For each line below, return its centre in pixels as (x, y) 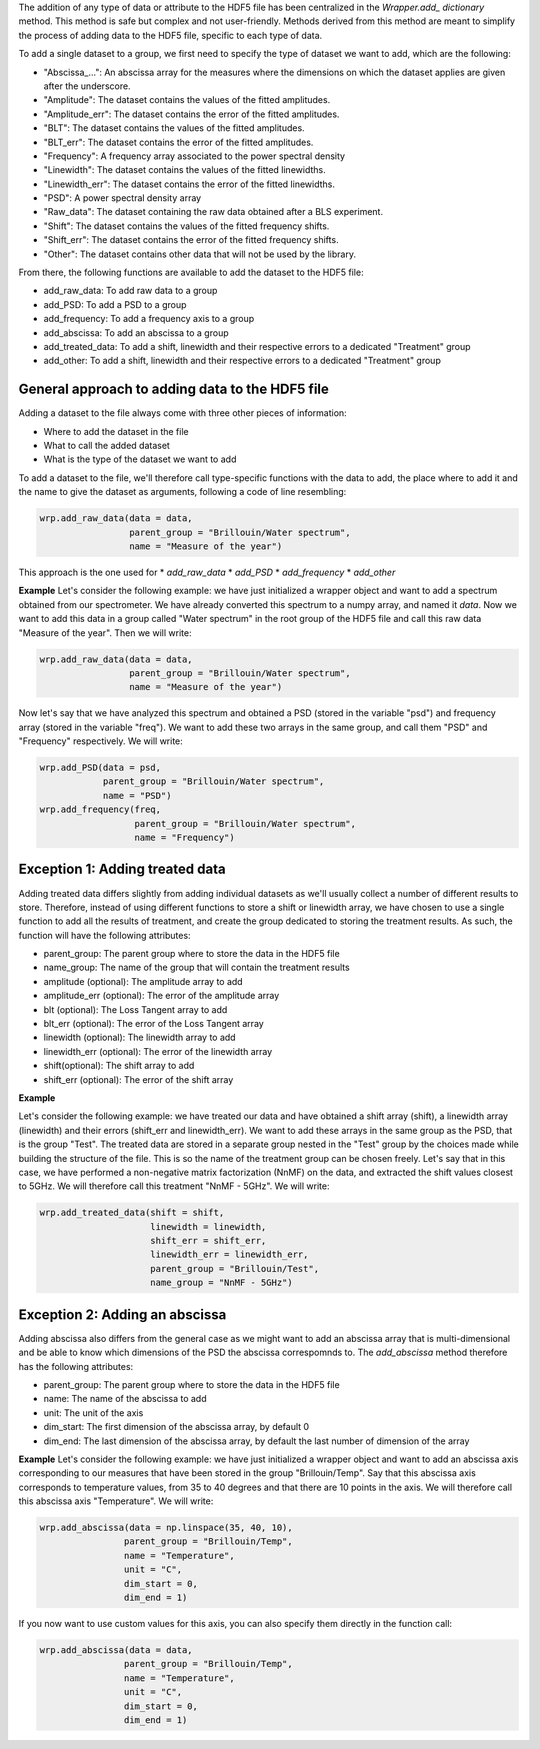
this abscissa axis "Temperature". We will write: (116, 1501)
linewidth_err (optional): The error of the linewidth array (158, 1051)
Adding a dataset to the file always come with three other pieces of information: (182, 413)
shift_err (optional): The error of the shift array (138, 1079)
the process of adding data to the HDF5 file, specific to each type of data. (170, 35)
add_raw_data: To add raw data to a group (130, 291)
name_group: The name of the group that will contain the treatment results (196, 967)
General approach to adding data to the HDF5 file (174, 389)
